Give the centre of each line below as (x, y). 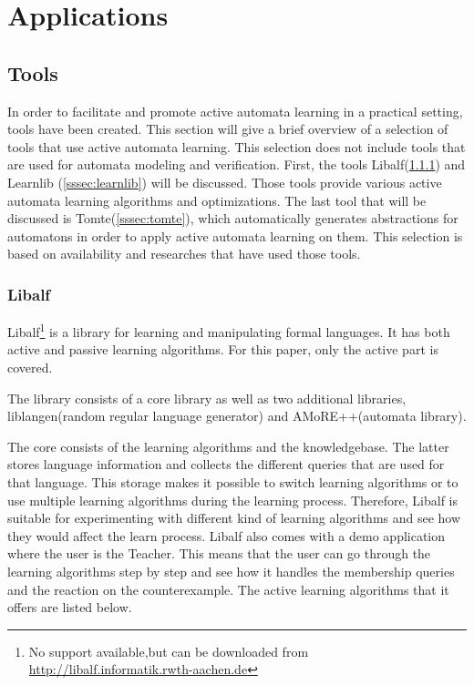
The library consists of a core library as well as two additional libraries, (207, 398)
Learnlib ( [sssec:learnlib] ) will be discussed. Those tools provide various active (225, 182)
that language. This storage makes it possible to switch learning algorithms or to (233, 481)
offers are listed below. (70, 607)
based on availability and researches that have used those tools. (184, 254)
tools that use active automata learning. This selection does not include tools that (237, 146)
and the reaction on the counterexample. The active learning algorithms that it (228, 589)
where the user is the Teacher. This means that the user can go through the (219, 553)
